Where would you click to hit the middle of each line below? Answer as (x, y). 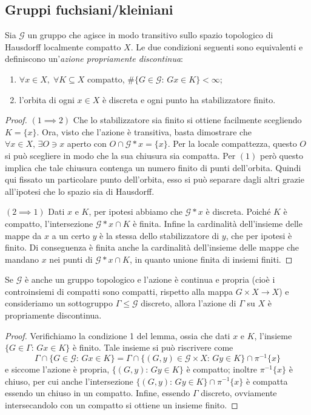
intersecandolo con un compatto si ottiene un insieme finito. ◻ (122, 404)
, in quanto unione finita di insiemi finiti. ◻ (211, 259)
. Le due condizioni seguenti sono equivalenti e (217, 46)
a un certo (71, 235)
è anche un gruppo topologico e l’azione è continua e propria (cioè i (150, 279)
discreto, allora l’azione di (189, 303)
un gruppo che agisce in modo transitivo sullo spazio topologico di (150, 35)
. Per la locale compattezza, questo (232, 143)
